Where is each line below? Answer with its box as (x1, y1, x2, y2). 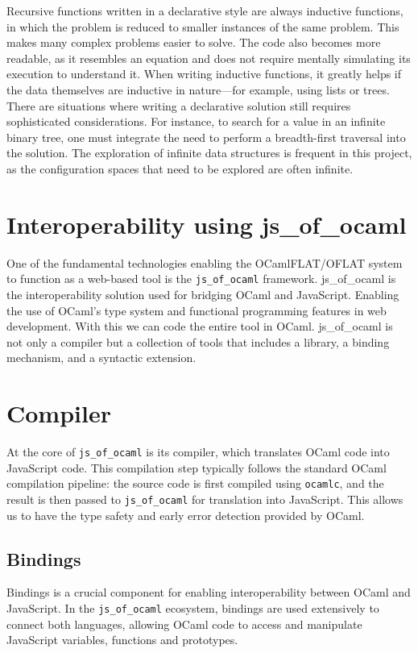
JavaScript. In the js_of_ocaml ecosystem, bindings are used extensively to (6, 599, 379, 616)
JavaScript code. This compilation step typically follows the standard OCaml (6, 459, 387, 476)
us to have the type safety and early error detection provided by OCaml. (6, 506, 365, 523)
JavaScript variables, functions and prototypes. (6, 631, 238, 648)
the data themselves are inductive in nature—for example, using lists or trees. (6, 81, 390, 98)
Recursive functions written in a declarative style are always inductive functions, (6, 2, 404, 19)
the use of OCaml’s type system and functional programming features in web (6, 302, 387, 318)
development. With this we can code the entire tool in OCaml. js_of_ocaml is (6, 318, 393, 335)
